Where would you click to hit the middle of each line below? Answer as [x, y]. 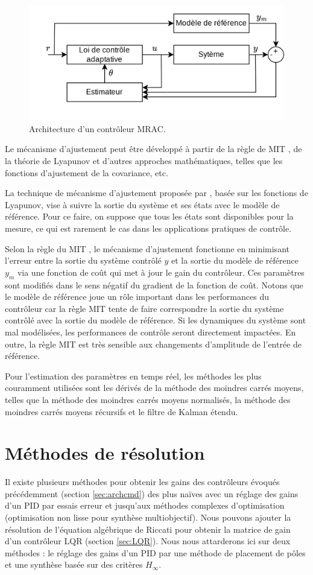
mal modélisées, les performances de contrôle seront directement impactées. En [150, 332]
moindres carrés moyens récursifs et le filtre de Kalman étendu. [122, 411]
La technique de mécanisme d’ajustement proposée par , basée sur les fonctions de [156, 193]
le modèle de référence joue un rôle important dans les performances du [137, 297]
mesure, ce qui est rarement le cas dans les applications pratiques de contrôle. [148, 228]
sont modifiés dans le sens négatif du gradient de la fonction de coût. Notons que [154, 284]
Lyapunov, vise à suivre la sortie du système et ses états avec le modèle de [142, 204]
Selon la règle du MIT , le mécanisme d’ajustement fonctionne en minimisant [147, 248]
